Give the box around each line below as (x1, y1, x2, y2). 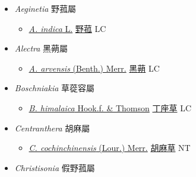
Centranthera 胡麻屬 (14, 121, 90, 134)
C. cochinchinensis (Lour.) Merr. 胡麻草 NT (29, 141, 191, 154)
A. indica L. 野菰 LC (29, 22, 106, 34)
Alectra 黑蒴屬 (14, 42, 68, 54)
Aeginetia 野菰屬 (14, 2, 77, 14)
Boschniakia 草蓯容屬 (14, 82, 95, 94)
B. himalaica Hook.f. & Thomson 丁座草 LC (29, 101, 192, 114)
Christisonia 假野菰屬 (14, 161, 95, 173)
